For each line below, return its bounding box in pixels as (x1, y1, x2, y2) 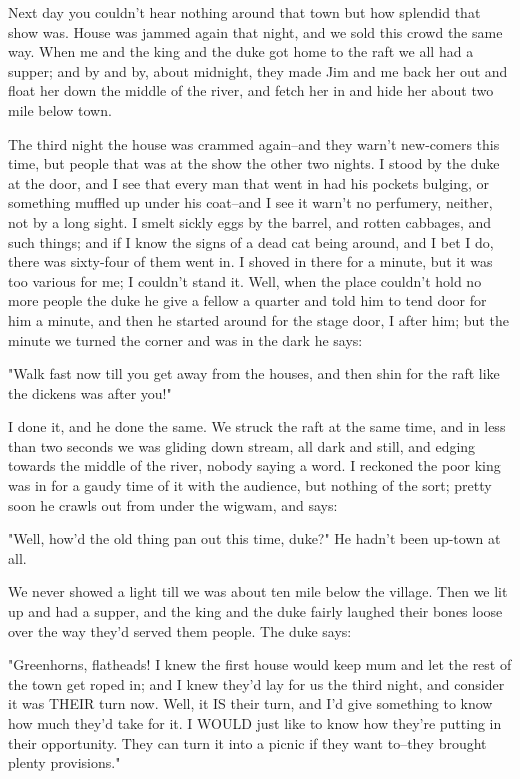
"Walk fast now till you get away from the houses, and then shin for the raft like (8, 363, 500, 384)
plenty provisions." (8, 752, 121, 773)
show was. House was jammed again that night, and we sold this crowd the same (8, 21, 503, 42)
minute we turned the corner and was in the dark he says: (8, 329, 363, 350)
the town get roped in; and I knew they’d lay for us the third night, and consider (8, 673, 505, 694)
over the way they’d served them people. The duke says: (8, 620, 352, 641)
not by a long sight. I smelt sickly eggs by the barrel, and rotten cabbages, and (8, 211, 492, 232)
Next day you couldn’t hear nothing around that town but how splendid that (8, 2, 481, 22)
